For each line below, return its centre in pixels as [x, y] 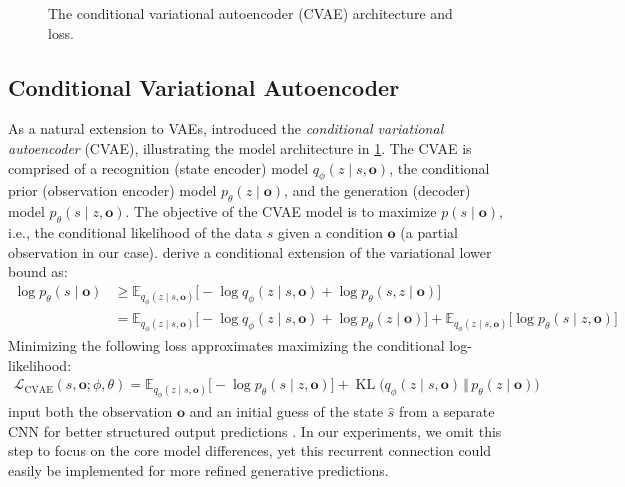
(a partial [429, 231]
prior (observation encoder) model [112, 190]
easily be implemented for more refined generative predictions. [198, 470]
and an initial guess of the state [286, 411]
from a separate [447, 411]
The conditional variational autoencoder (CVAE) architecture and [250, 13]
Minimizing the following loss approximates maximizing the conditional [226, 344]
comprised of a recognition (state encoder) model [158, 167]
